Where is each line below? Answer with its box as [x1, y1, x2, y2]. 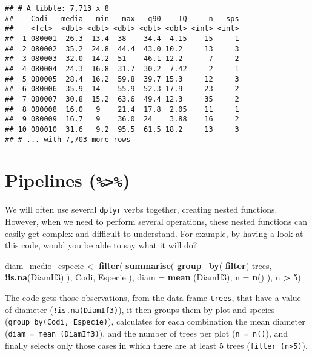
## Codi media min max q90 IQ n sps [5, 14, 239, 23]
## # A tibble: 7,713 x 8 [5, 4, 109, 13]
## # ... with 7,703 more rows [5, 135, 131, 144]
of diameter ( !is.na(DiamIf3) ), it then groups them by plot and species [5, 303, 275, 316]
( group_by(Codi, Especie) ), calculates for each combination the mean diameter [5, 315, 305, 328]
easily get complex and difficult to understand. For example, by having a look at [5, 227, 304, 239]
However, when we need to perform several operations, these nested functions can [5, 215, 308, 228]
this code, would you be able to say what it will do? [5, 239, 197, 251]
